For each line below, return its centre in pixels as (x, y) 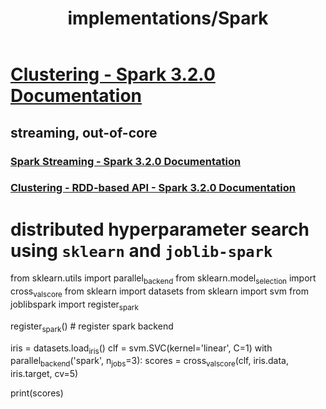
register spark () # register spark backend (92, 327)
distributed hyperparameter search (160, 229)
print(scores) (37, 393)
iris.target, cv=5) (44, 374)
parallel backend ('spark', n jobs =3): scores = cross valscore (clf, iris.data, (149, 362)
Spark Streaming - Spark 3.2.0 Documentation (126, 161)
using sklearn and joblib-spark (141, 250)
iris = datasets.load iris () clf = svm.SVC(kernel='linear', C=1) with (141, 349)
